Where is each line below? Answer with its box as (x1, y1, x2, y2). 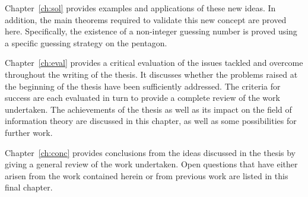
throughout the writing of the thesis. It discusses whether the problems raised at (5, 68, 298, 80)
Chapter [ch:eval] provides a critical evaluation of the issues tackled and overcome (5, 56, 303, 69)
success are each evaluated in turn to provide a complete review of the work (5, 91, 280, 104)
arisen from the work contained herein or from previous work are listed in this (5, 169, 288, 182)
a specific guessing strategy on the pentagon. (5, 36, 167, 49)
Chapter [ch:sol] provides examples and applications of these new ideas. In (5, 2, 276, 14)
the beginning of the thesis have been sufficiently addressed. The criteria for (5, 80, 281, 92)
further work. (5, 126, 53, 138)
